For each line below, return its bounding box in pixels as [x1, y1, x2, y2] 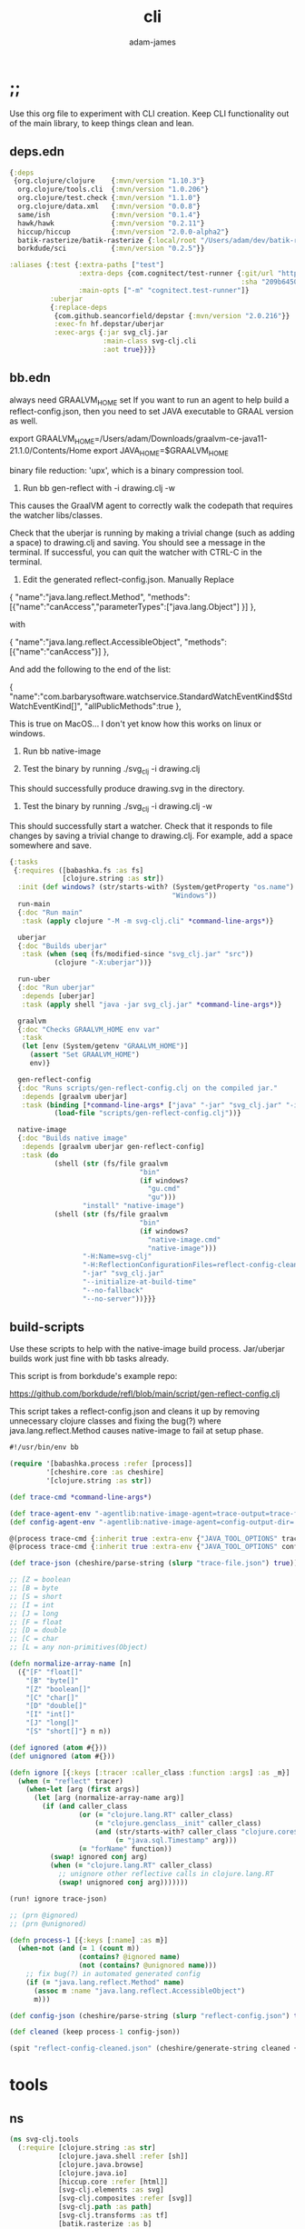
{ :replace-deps [49, 303, 107, 312]
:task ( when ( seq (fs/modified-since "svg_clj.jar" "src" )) [21, 950, 254, 959]
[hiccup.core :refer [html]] [57, 2177, 169, 2186]
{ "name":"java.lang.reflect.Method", [9, 592, 146, 603]
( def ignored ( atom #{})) [9, 1743, 107, 1752]
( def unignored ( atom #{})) [9, 1752, 116, 1761]
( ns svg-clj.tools [9, 2134, 79, 2144]
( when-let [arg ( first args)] [25, 1784, 141, 1794]
